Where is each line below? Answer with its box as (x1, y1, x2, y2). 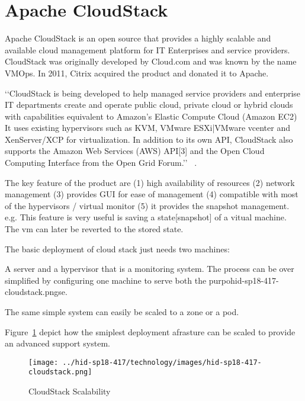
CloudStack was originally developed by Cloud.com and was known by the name (5, 55, 297, 68)
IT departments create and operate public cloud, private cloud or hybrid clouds (5, 98, 293, 111)
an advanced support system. (5, 337, 110, 349)
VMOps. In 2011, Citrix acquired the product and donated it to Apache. (5, 66, 269, 79)
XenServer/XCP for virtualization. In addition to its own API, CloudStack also (5, 133, 293, 145)
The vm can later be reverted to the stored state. (5, 223, 184, 235)
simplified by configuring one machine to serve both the (5, 274, 207, 286)
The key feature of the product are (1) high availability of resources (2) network (5, 176, 295, 188)
